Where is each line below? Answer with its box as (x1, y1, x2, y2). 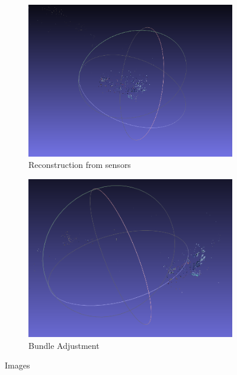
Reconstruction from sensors (28, 158, 131, 171)
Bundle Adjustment (28, 339, 100, 351)
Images (5, 359, 30, 371)
